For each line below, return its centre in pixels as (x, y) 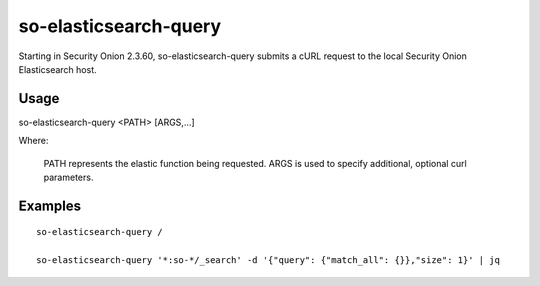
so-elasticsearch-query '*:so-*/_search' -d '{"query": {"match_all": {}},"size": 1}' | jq (268, 260)
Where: (33, 141)
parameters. (68, 177)
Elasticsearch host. (57, 69)
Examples (50, 205)
